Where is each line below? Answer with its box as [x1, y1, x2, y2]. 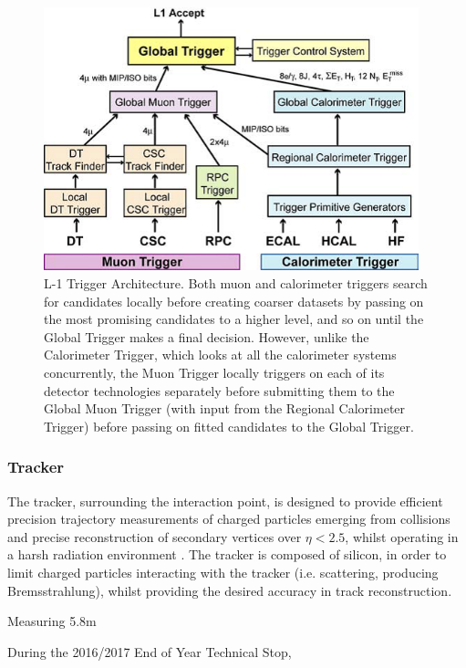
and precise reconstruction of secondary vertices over [7, 527, 302, 546]
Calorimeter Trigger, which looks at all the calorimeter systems [44, 345, 397, 364]
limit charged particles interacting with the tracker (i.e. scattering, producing [7, 563, 439, 582]
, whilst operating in [345, 527, 459, 546]
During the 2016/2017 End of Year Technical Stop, [7, 642, 292, 661]
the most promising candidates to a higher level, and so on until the [44, 309, 424, 329]
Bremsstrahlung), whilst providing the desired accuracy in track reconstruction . [7, 580, 452, 600]
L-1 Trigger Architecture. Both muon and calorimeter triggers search [44, 274, 428, 293]
